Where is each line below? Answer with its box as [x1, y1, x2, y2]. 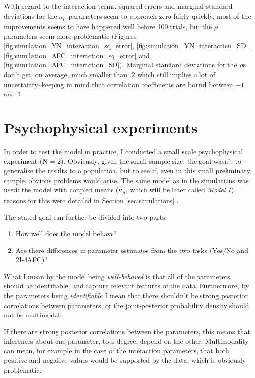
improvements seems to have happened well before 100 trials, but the [4, 21, 212, 31]
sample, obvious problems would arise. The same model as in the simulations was [4, 175, 249, 185]
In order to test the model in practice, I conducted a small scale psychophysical [4, 146, 243, 156]
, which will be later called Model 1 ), [125, 185, 236, 195]
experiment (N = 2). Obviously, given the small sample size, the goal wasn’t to [4, 156, 241, 166]
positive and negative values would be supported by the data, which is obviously [4, 355, 246, 365]
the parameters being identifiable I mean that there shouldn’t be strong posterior [4, 290, 248, 300]
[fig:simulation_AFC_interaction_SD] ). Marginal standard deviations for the [4, 60, 237, 70]
